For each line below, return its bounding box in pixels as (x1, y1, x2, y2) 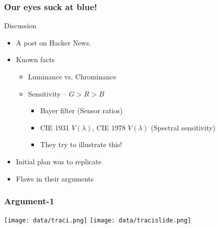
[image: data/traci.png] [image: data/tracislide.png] (4, 217, 191, 224)
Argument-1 (4, 195, 55, 207)
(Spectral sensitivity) (151, 122, 216, 132)
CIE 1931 (40, 122, 69, 132)
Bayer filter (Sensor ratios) (40, 105, 123, 116)
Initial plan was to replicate (16, 156, 102, 166)
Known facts (16, 54, 55, 65)
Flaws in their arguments (16, 173, 94, 184)
